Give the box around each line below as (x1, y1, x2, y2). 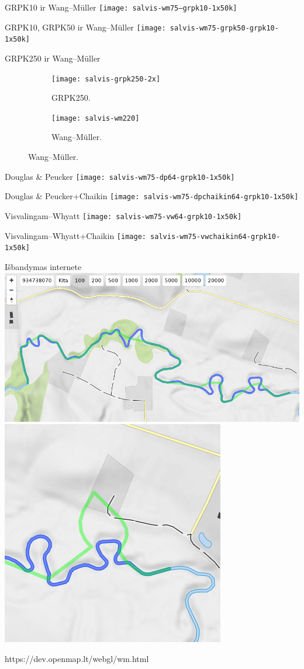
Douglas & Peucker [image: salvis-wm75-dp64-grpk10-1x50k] (5, 170, 235, 182)
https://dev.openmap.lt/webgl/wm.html (5, 652, 149, 664)
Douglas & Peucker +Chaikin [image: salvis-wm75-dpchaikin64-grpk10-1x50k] (5, 190, 299, 202)
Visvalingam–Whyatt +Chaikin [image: (5, 229, 146, 241)
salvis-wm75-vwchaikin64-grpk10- (150, 232, 281, 241)
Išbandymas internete (5, 260, 82, 272)
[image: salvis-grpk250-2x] (51, 74, 161, 83)
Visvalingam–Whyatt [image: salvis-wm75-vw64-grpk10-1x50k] (5, 209, 242, 221)
